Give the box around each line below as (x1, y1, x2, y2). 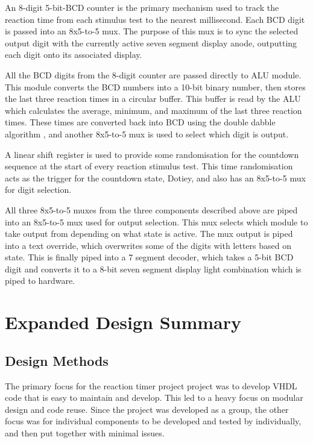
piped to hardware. (5, 274, 75, 287)
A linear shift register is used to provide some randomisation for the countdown (5, 148, 299, 160)
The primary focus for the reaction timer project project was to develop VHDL (5, 379, 297, 392)
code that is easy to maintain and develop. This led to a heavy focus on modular (5, 391, 303, 404)
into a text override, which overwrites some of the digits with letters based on (5, 239, 291, 251)
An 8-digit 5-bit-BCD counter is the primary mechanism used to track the (5, 1, 279, 13)
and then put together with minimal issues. (5, 427, 165, 439)
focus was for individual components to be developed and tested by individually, (5, 415, 302, 427)
